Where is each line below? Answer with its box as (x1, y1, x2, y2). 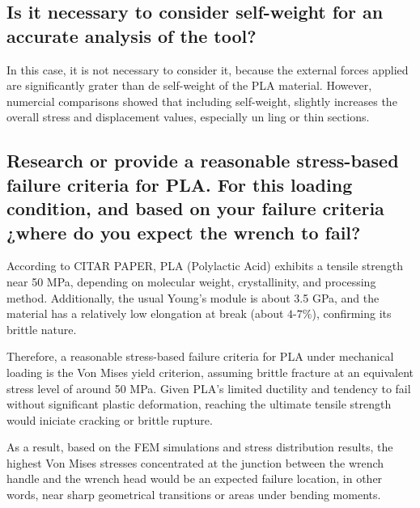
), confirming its (312, 305, 392, 322)
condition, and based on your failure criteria (6, 196, 384, 221)
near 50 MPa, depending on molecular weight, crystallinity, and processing (6, 273, 376, 290)
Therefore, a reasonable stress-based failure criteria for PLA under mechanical (6, 348, 394, 365)
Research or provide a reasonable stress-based (6, 148, 399, 173)
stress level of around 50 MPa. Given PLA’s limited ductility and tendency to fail (6, 379, 411, 396)
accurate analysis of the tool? (6, 23, 257, 48)
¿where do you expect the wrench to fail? (6, 219, 361, 244)
